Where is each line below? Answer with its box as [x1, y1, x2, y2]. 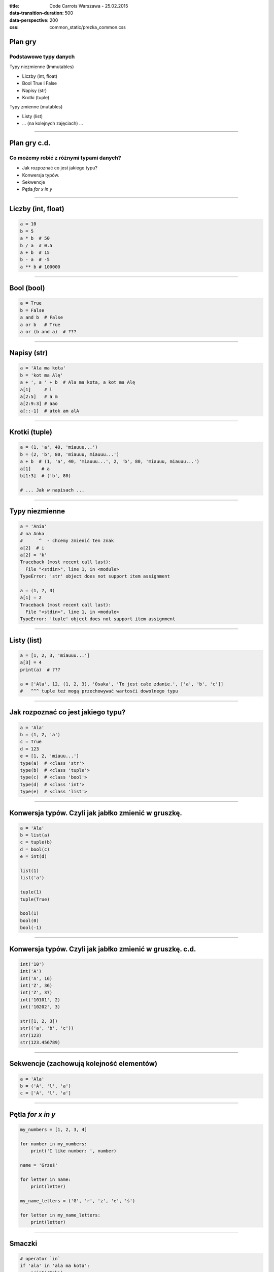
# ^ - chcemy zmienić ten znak [20, 538, 114, 544]
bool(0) [20, 917, 39, 923]
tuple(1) [20, 889, 42, 895]
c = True [20, 739, 42, 745]
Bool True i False [22, 80, 57, 86]
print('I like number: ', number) [30, 1148, 117, 1154]
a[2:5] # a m [20, 394, 58, 399]
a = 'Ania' [20, 524, 47, 529]
